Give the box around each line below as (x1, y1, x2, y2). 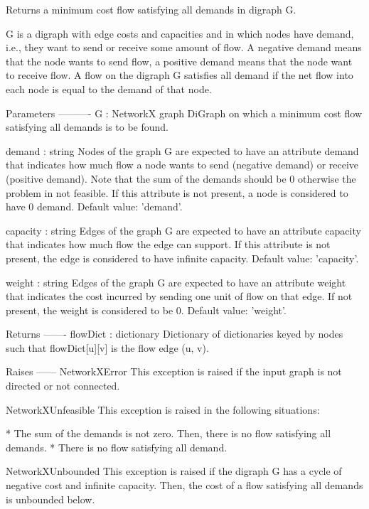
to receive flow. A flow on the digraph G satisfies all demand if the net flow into (6, 68, 353, 82)
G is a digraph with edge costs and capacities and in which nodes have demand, (6, 26, 354, 41)
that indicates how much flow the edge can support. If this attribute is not (6, 237, 331, 252)
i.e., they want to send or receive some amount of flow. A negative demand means (6, 40, 362, 55)
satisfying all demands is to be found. (6, 119, 169, 134)
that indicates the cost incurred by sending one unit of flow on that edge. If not (6, 289, 353, 304)
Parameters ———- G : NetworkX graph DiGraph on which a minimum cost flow (6, 105, 363, 120)
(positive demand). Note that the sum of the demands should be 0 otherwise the (6, 171, 356, 186)
